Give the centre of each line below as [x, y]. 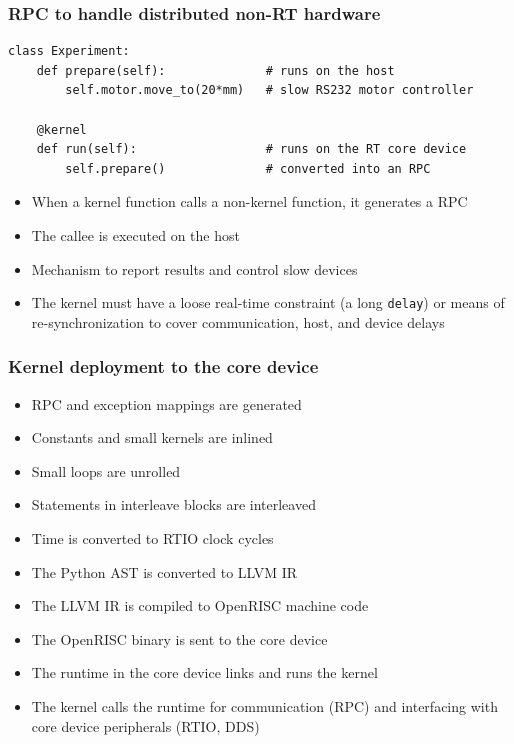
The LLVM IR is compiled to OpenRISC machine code [200, 605]
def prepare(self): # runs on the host [215, 70]
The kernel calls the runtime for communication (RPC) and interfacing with [264, 705]
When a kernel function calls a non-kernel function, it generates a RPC [249, 201]
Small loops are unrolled [106, 470]
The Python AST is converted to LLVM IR [164, 571]
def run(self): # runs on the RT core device [251, 149]
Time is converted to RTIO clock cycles [152, 538]
